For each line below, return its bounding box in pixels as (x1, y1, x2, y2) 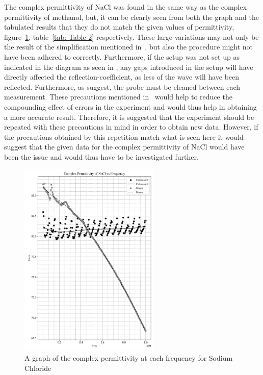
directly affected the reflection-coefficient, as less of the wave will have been (4, 71, 240, 82)
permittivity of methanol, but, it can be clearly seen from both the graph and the (4, 11, 259, 22)
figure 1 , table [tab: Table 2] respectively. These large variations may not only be (4, 31, 259, 42)
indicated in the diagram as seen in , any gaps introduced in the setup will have (4, 61, 253, 72)
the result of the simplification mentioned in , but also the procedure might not (4, 41, 253, 52)
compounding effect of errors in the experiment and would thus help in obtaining (4, 101, 257, 112)
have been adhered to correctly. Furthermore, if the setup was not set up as (4, 51, 240, 62)
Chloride (24, 363, 51, 373)
